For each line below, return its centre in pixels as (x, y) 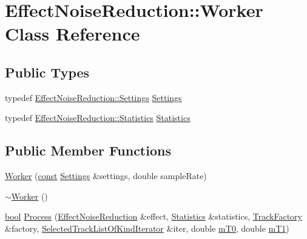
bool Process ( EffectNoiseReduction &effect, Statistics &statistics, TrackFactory (153, 216)
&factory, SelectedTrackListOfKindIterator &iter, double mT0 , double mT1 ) (147, 228)
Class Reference (73, 34)
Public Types (47, 72)
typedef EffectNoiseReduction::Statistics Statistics (98, 118)
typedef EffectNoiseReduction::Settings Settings (93, 97)
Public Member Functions (88, 150)
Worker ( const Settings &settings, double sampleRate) (106, 176)
